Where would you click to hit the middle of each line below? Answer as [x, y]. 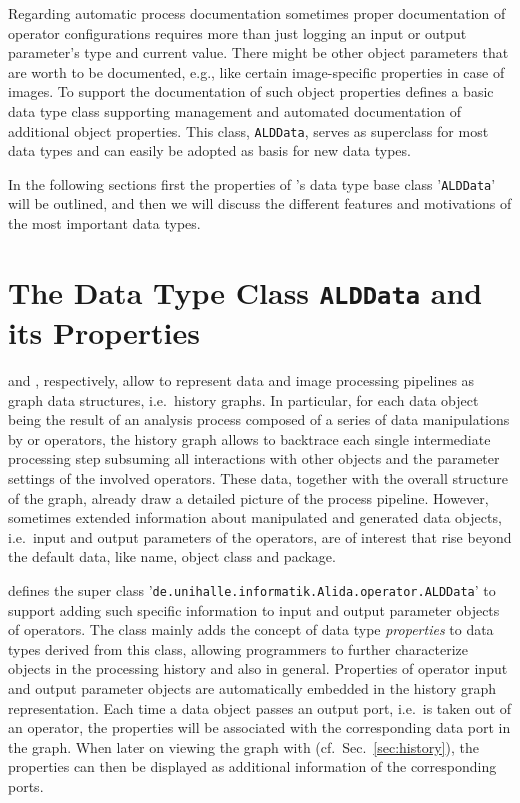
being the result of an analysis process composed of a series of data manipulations [259, 419]
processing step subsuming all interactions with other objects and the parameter [254, 458]
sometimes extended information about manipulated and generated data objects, [255, 517]
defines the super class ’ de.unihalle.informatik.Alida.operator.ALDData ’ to [252, 590]
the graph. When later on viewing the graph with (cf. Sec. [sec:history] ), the [243, 746]
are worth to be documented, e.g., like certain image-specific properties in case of [256, 71]
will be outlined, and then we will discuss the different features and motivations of [260, 203]
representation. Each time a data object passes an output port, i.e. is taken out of [260, 707]
